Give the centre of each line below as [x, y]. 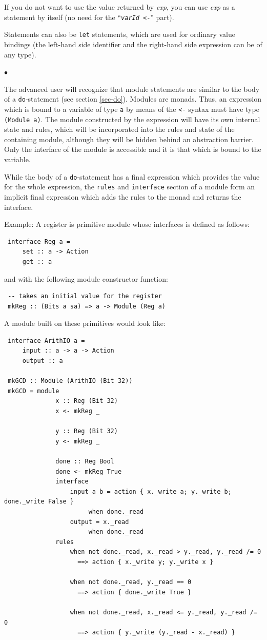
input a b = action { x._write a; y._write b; [151, 491]
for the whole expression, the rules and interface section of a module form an [130, 187]
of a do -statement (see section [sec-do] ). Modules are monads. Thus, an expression [133, 99]
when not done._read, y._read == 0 [131, 582]
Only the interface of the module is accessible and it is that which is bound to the [133, 149]
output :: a [43, 361]
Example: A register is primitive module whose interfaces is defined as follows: [127, 224]
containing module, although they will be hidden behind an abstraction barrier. [129, 139]
